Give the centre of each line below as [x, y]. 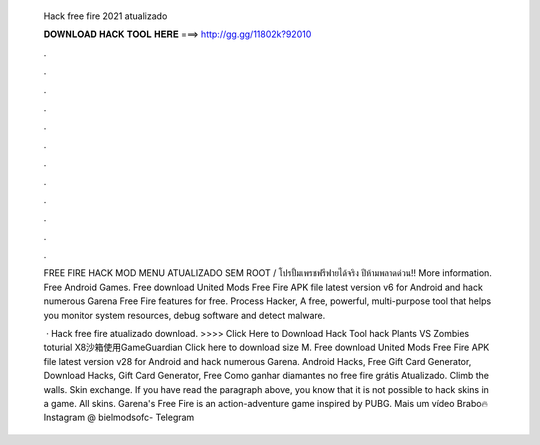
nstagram [64, 417]
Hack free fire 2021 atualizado [105, 16]
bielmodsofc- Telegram [146, 417]
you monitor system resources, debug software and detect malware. [184, 315]
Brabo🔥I [472, 403]
